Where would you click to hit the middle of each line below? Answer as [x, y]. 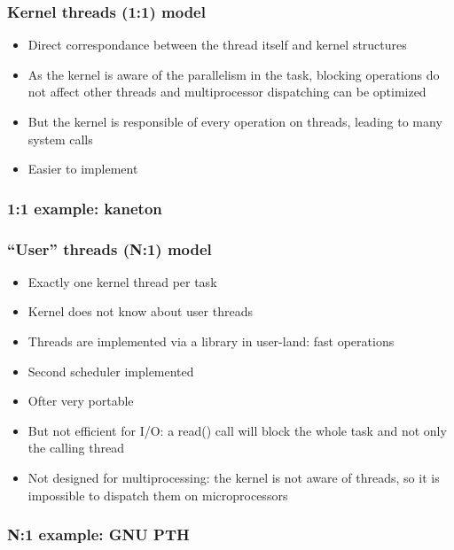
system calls [60, 139]
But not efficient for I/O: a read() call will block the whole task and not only [237, 430]
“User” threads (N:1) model [110, 248]
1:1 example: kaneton [85, 208]
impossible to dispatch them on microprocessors [158, 495]
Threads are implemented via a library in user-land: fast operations [211, 341]
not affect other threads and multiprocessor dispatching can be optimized [227, 92]
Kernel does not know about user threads [140, 311]
